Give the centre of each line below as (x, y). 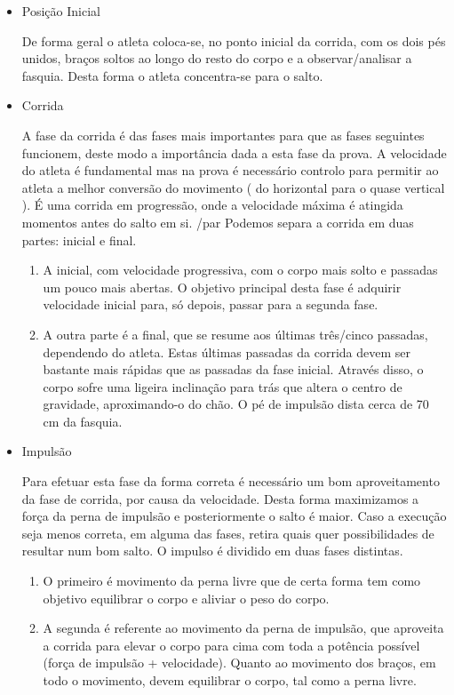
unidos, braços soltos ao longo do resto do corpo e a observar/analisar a (217, 58)
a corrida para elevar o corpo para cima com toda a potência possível (231, 645)
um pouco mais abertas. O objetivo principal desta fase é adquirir (222, 287)
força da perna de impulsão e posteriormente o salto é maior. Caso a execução (234, 516)
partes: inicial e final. (79, 240)
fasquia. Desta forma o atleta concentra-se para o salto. (172, 75)
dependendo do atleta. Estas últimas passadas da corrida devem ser (227, 351)
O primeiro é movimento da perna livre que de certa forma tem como (232, 581)
